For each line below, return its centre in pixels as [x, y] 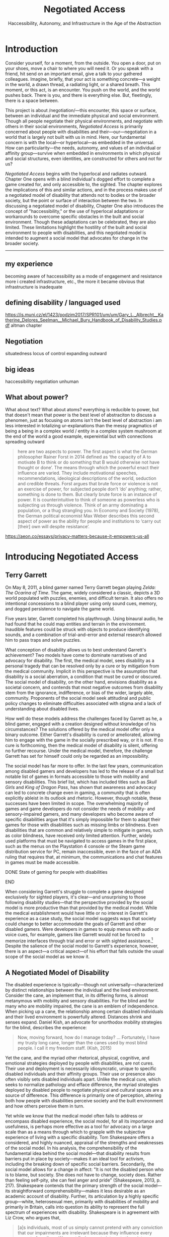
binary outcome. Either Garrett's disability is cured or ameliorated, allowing [83, 735]
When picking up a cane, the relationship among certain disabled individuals [84, 1011]
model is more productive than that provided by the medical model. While [81, 908]
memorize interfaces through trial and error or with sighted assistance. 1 [79, 940]
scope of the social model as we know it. [47, 957]
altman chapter [26, 325]
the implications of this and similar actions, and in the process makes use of [84, 190]
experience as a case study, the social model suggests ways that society [81, 918]
